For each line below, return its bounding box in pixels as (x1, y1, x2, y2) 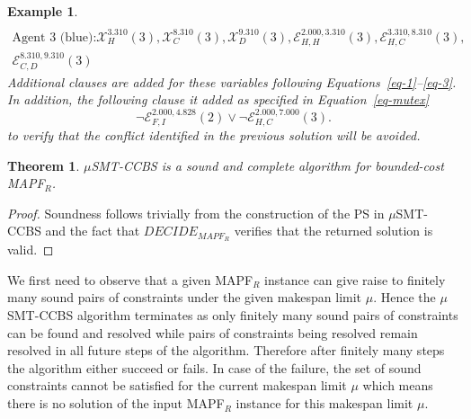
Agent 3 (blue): (12, 31, 97, 44)
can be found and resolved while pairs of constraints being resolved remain (7, 323, 418, 342)
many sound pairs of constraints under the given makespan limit (7, 288, 362, 307)
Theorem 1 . (7, 156, 80, 174)
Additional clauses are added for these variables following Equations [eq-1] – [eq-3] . (7, 72, 457, 91)
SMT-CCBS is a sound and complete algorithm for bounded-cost (91, 156, 444, 174)
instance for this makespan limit (235, 394, 413, 413)
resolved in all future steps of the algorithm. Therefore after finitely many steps (7, 341, 445, 360)
